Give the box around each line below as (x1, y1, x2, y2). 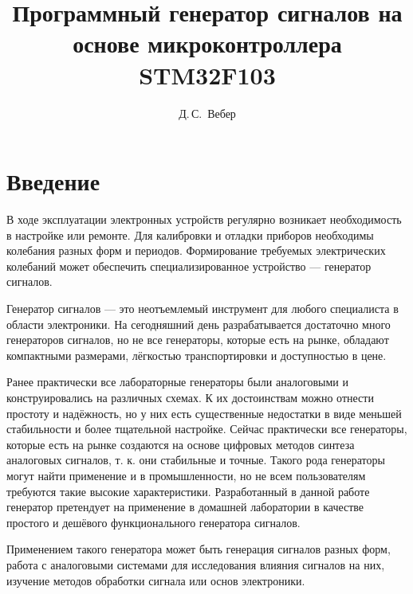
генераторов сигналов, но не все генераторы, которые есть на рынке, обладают (6, 331, 389, 348)
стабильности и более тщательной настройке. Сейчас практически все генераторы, (6, 420, 407, 437)
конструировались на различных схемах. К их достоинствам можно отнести (6, 389, 374, 405)
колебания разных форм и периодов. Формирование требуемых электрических (6, 242, 386, 259)
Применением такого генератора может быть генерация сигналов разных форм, (6, 541, 391, 557)
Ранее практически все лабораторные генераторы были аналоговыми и (6, 373, 348, 390)
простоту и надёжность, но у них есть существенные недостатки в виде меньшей (6, 404, 402, 421)
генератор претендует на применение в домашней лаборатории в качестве (6, 498, 364, 515)
